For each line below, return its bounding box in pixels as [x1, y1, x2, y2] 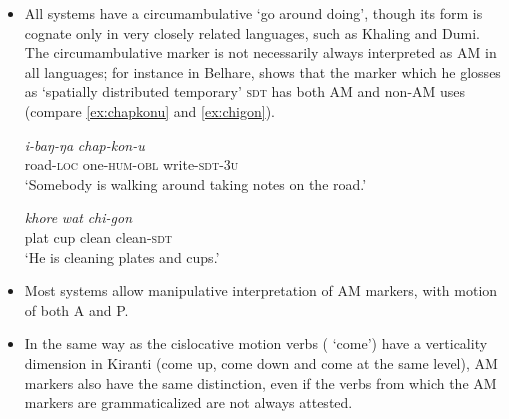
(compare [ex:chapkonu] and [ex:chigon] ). [24, 100, 275, 121]
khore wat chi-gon [24, 207, 133, 228]
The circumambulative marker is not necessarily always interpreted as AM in [24, 42, 497, 63]
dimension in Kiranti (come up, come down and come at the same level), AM [24, 352, 498, 373]
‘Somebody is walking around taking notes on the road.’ [24, 173, 367, 194]
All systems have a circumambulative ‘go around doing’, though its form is [24, 3, 483, 23]
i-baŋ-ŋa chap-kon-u [24, 134, 145, 155]
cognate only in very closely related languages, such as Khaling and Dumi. [24, 22, 480, 43]
